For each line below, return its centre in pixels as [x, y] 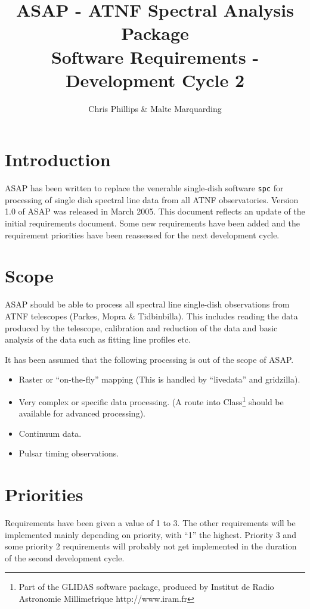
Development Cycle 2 [155, 80]
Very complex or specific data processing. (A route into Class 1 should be [151, 400]
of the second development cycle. [65, 557]
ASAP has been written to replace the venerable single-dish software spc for [144, 188]
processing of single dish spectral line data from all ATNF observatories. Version [152, 199]
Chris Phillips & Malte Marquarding [155, 108]
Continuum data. [50, 433]
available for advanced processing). [82, 413]
